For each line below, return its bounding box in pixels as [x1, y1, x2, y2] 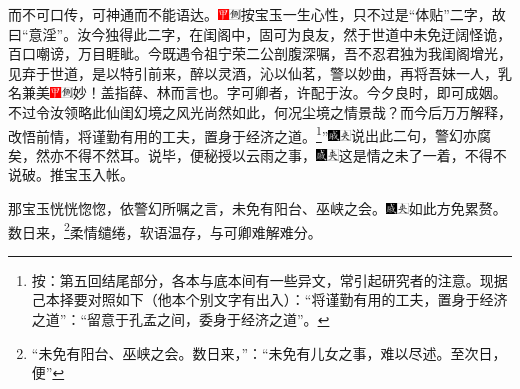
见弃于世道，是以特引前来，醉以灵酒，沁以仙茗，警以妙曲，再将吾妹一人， [8, 62, 498, 83]
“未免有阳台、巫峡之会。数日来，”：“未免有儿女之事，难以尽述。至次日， [31, 342, 507, 363]
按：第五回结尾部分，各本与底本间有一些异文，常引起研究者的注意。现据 [31, 269, 508, 290]
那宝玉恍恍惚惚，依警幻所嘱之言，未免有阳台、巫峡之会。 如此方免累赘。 [8, 198, 507, 218]
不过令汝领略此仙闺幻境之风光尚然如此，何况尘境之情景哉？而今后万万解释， [8, 101, 512, 122]
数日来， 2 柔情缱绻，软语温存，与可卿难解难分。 [8, 218, 322, 242]
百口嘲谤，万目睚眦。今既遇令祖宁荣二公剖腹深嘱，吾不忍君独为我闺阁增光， [8, 43, 512, 64]
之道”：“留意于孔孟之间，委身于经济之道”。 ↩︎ [31, 309, 330, 330]
